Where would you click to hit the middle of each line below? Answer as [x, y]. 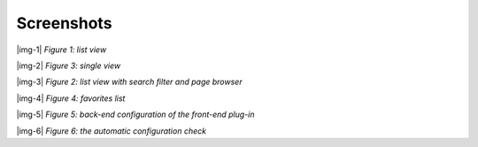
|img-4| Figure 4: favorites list [71, 98]
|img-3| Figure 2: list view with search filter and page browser [129, 82]
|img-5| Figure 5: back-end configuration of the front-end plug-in [136, 114]
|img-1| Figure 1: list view [62, 50]
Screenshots [64, 23]
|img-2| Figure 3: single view [69, 66]
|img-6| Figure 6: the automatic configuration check [112, 131]
